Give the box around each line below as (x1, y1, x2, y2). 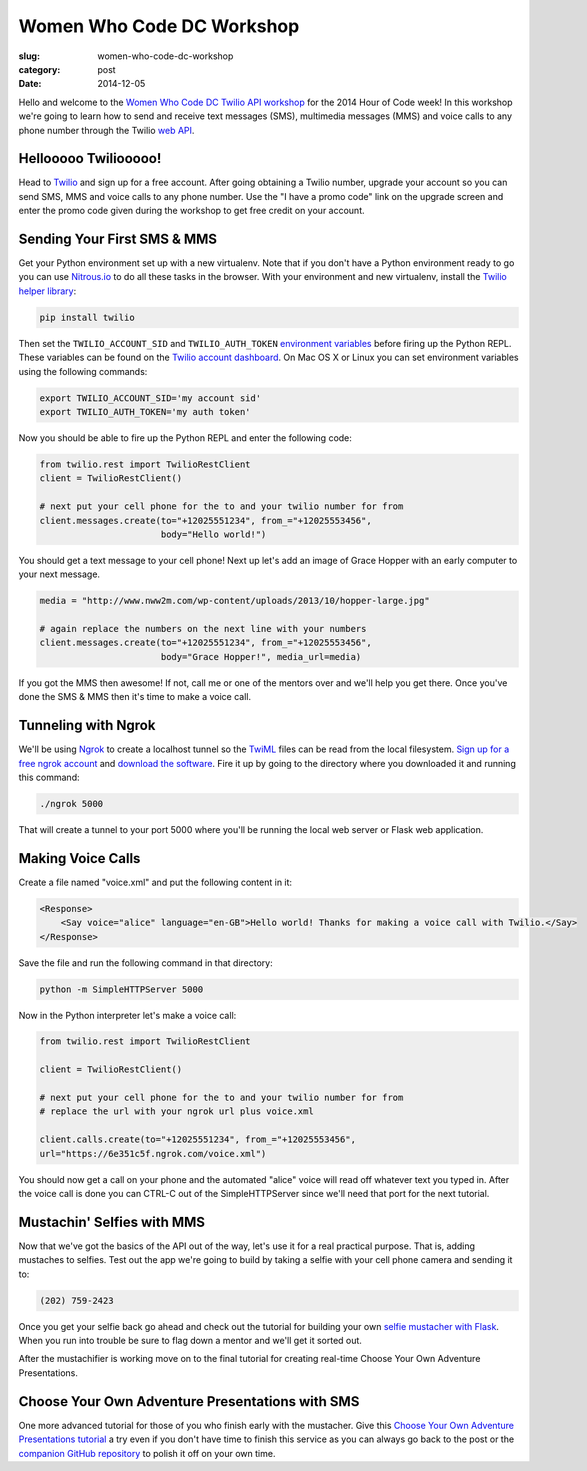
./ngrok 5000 (39, 798, 104, 809)
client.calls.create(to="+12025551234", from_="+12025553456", (39, 1134, 357, 1145)
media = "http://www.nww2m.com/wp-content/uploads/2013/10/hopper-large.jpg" (39, 595, 430, 607)
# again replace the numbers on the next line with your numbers (39, 623, 367, 635)
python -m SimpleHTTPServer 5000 (39, 983, 204, 995)
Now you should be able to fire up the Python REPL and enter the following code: (18, 431, 352, 444)
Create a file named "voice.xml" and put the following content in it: (18, 876, 293, 888)
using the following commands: (18, 365, 148, 377)
